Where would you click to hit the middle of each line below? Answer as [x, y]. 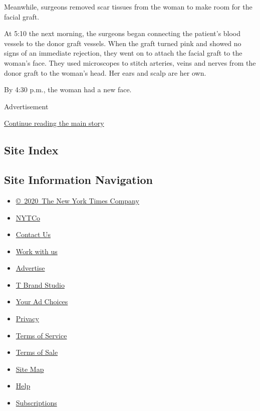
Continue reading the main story [54, 123]
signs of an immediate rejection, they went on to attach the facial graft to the [123, 53]
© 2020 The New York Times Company [77, 200]
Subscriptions [36, 403]
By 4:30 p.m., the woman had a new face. [68, 89]
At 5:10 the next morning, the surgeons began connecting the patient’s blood [122, 33]
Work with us [37, 251]
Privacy [27, 319]
